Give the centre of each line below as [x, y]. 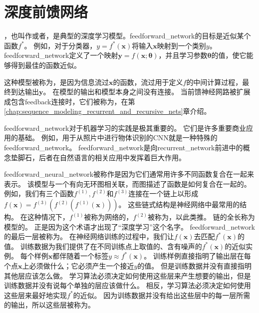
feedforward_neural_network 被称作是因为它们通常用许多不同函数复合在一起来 [129, 174]
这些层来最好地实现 [35, 295]
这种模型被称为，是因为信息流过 [56, 82]
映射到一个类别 [181, 45]
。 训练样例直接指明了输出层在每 [197, 256]
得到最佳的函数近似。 [46, 65]
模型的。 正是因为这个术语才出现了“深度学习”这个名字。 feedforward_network [129, 226]
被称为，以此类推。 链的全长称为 [201, 217]
